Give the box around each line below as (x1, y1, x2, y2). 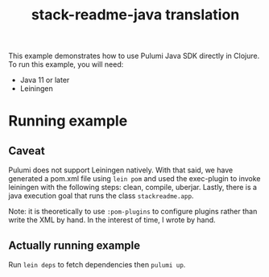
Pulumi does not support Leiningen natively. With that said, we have (8, 165, 234, 175)
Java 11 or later (19, 75, 70, 85)
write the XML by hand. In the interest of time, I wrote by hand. (8, 215, 216, 225)
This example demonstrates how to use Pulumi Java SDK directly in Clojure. (8, 51, 260, 61)
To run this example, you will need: (8, 60, 124, 69)
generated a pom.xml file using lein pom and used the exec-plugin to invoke (8, 174, 261, 184)
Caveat (8, 143, 46, 158)
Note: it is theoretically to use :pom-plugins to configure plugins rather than (8, 207, 258, 217)
